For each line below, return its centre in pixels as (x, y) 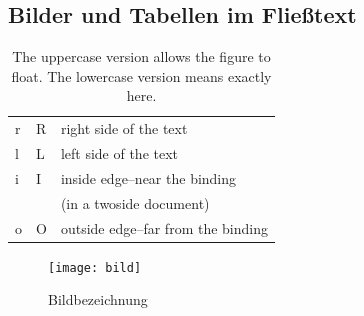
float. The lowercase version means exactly (141, 75)
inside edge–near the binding (148, 177)
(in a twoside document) (135, 202)
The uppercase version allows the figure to (141, 56)
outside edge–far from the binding (164, 227)
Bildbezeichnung (98, 299)
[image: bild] (95, 267)
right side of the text (124, 128)
